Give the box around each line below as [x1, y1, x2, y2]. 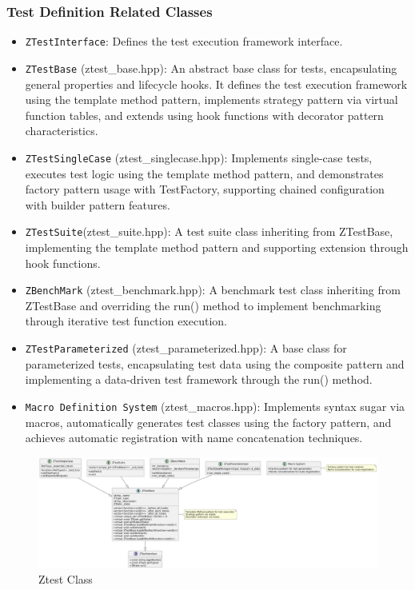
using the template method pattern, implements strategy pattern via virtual [25, 91, 398, 108]
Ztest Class [38, 571, 93, 588]
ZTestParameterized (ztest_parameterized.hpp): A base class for [25, 340, 347, 357]
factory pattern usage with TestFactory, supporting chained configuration [25, 181, 385, 197]
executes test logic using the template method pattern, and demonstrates [25, 165, 384, 181]
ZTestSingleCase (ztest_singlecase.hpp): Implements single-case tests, [25, 149, 373, 165]
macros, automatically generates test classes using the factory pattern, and [25, 413, 392, 430]
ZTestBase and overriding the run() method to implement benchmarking [25, 297, 381, 313]
